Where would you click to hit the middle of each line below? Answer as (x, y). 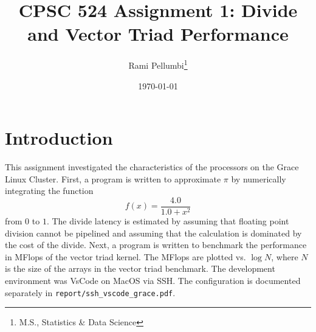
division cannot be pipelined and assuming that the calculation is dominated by (153, 233)
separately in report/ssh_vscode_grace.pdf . (90, 292)
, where (285, 256)
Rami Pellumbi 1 (158, 64)
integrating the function (49, 191)
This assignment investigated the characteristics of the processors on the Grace (152, 167)
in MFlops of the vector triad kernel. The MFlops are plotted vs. (125, 256)
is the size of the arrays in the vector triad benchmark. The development (140, 268)
